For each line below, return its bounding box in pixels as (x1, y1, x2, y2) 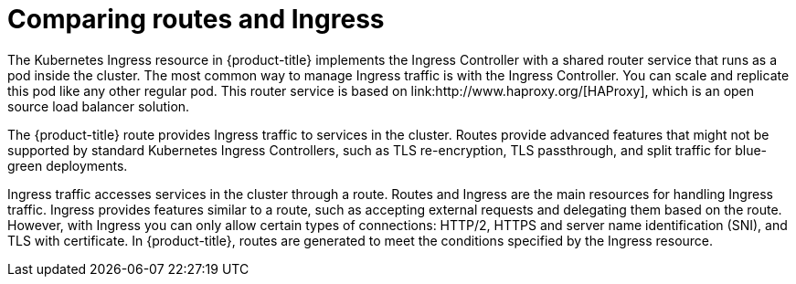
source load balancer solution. (7, 98, 190, 114)
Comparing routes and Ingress (7, 4, 385, 35)
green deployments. (7, 157, 128, 174)
